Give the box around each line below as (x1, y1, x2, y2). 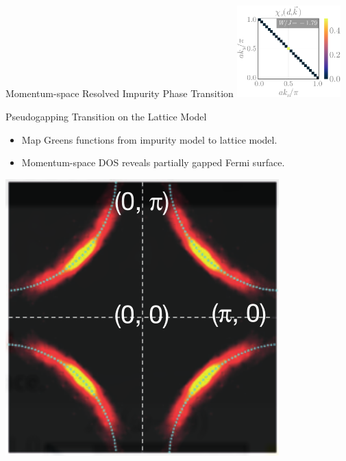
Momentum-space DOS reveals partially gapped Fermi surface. (21, 155, 285, 170)
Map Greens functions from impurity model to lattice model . (21, 132, 277, 146)
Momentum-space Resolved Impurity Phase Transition (5, 86, 234, 101)
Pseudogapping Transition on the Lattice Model (5, 109, 207, 123)
